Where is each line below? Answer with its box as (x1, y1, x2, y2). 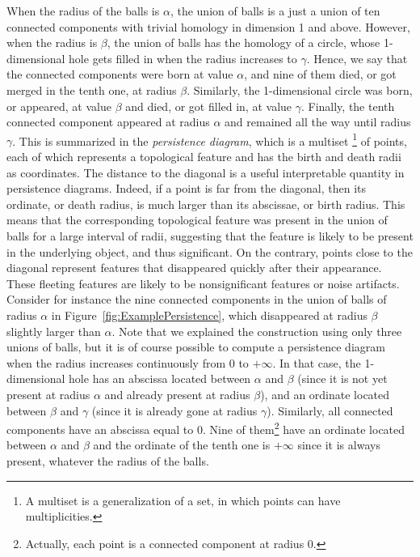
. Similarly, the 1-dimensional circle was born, (187, 81, 413, 98)
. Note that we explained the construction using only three (111, 322, 402, 339)
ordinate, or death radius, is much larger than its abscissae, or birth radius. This (6, 195, 405, 212)
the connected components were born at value (6, 66, 233, 83)
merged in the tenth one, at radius (6, 81, 177, 98)
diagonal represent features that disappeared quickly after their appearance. (6, 259, 382, 276)
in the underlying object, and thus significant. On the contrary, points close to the (6, 243, 413, 260)
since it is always (297, 436, 380, 453)
